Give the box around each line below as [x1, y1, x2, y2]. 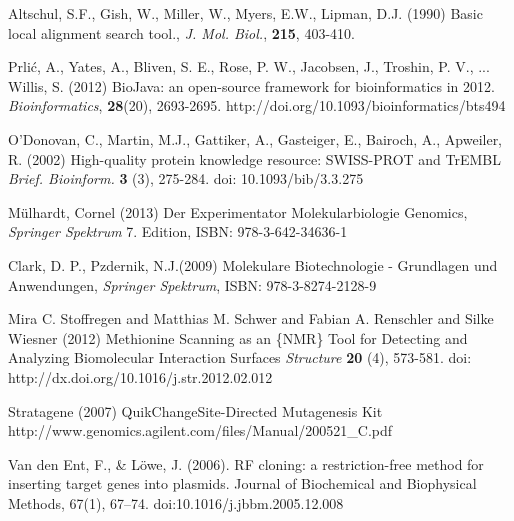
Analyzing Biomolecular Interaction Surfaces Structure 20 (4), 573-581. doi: [8, 347, 472, 368]
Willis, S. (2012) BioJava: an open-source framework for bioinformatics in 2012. [8, 75, 495, 96]
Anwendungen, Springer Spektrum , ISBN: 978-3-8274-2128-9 [8, 274, 377, 295]
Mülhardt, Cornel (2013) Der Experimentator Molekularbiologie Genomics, [8, 201, 468, 222]
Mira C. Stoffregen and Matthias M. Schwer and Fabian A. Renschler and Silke [8, 308, 494, 329]
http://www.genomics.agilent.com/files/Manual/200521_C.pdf [8, 420, 393, 441]
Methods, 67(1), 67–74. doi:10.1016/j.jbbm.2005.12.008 [8, 492, 344, 513]
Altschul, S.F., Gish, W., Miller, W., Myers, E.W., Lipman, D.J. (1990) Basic [8, 3, 483, 23]
